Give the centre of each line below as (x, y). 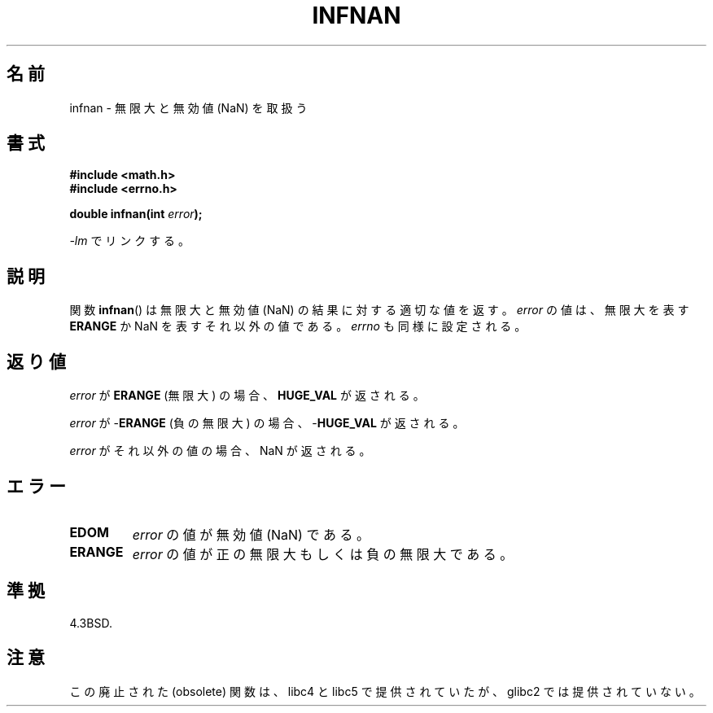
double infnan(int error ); (136, 214)
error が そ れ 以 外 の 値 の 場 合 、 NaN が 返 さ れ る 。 (220, 451)
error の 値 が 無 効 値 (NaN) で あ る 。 (251, 534)
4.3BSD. (91, 623)
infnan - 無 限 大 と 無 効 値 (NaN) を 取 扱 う (188, 107)
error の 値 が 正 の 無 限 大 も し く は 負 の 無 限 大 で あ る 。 (323, 554)
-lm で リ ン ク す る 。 (130, 241)
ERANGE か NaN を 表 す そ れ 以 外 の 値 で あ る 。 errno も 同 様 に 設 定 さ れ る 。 (298, 326)
